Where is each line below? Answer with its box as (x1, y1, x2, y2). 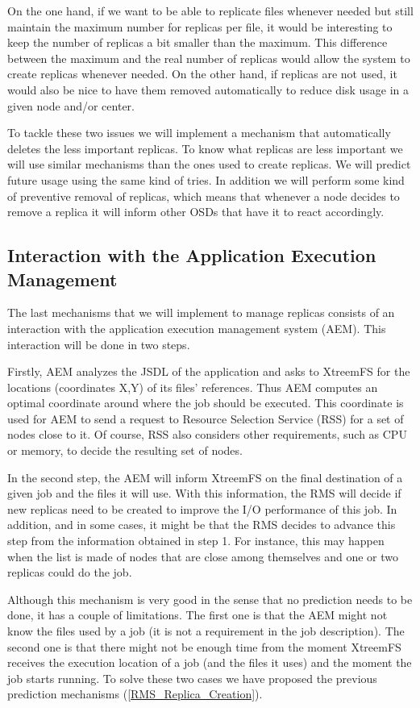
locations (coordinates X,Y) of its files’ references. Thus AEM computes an (7, 378, 378, 395)
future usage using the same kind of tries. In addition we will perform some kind (7, 171, 405, 188)
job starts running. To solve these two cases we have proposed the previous (7, 669, 377, 686)
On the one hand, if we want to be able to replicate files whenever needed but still (7, 2, 414, 19)
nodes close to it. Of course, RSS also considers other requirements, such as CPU (7, 426, 407, 443)
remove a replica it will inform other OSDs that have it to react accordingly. (7, 203, 385, 220)
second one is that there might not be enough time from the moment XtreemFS (7, 638, 401, 655)
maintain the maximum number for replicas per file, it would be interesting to (7, 18, 393, 35)
